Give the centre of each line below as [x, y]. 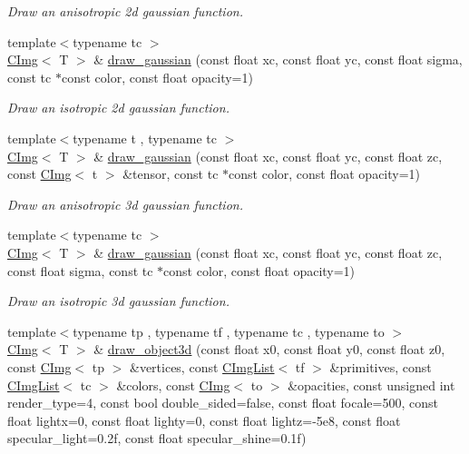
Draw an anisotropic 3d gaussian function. [125, 204]
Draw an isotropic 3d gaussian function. [118, 301]
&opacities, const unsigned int [371, 385]
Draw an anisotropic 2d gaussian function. [125, 11]
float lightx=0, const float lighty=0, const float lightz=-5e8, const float [204, 420]
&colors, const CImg [173, 385]
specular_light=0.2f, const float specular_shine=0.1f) [157, 438]
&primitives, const [381, 366]
